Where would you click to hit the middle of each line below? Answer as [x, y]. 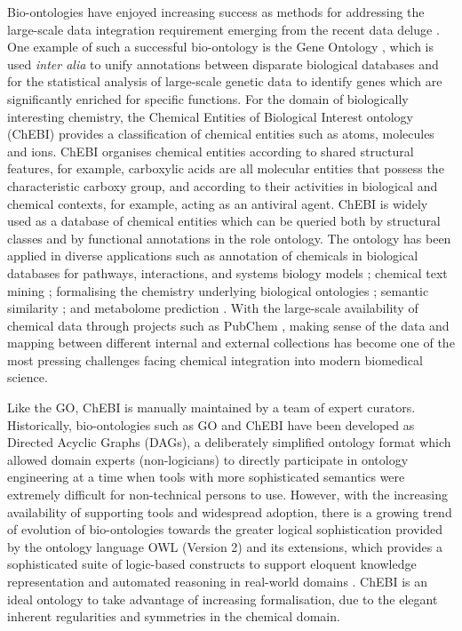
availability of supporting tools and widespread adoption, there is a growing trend [230, 511]
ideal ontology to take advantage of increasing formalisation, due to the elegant [223, 599]
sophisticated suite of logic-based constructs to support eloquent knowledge [212, 564]
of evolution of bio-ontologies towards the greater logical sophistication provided [225, 529]
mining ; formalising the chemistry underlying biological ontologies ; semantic [218, 290]
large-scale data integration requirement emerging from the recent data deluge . [223, 29]
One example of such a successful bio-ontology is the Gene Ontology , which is [221, 47]
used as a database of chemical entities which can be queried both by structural [224, 221]
